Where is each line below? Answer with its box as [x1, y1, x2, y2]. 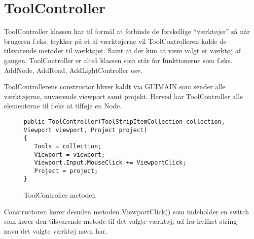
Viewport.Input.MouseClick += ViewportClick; [34, 159, 186, 167]
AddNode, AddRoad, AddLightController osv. [4, 65, 143, 75]
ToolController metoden [24, 190, 96, 200]
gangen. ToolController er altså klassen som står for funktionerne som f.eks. [4, 55, 233, 65]
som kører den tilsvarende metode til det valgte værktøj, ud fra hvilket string [4, 216, 237, 226]
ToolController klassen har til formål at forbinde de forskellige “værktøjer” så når [4, 26, 250, 36]
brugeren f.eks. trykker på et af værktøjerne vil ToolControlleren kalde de [4, 35, 227, 46]
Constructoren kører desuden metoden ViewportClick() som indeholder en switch [4, 206, 249, 216]
